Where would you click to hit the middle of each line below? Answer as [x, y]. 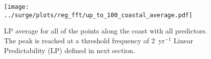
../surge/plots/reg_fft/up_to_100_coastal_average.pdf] [98, 15]
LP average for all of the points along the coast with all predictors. [106, 31]
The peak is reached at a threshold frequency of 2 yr [84, 40]
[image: [17, 7]
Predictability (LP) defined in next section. [70, 50]
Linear [183, 40]
